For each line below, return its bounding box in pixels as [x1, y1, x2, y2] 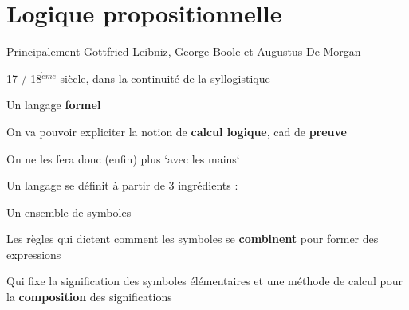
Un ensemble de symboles [6, 203, 132, 220]
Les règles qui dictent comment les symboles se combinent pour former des [6, 230, 379, 247]
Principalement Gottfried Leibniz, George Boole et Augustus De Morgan [6, 43, 361, 60]
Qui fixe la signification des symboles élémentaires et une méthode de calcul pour [6, 273, 403, 289]
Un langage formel [6, 96, 101, 113]
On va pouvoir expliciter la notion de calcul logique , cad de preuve [6, 123, 347, 139]
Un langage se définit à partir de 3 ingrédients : [6, 177, 238, 194]
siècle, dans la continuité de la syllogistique [60, 69, 270, 86]
